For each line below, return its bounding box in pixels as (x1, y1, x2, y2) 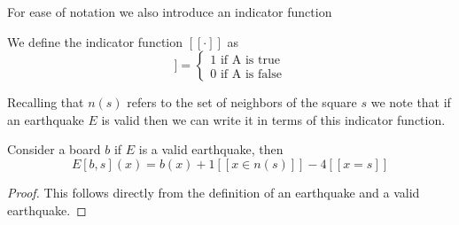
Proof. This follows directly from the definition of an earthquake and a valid (7, 182, 420, 201)
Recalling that (7, 93, 84, 112)
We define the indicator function (7, 32, 183, 50)
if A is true (220, 53, 280, 66)
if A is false (220, 67, 282, 81)
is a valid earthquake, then (138, 140, 284, 159)
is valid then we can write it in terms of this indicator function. (101, 110, 446, 128)
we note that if (370, 93, 451, 112)
